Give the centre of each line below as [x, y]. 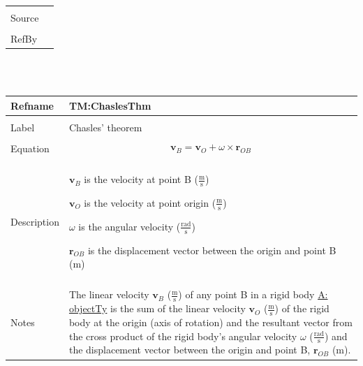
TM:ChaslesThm [110, 105]
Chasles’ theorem [105, 127]
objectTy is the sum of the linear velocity [157, 308]
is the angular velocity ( [129, 226]
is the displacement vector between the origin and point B [212, 250]
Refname [32, 105]
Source [25, 17]
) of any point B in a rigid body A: [253, 294]
